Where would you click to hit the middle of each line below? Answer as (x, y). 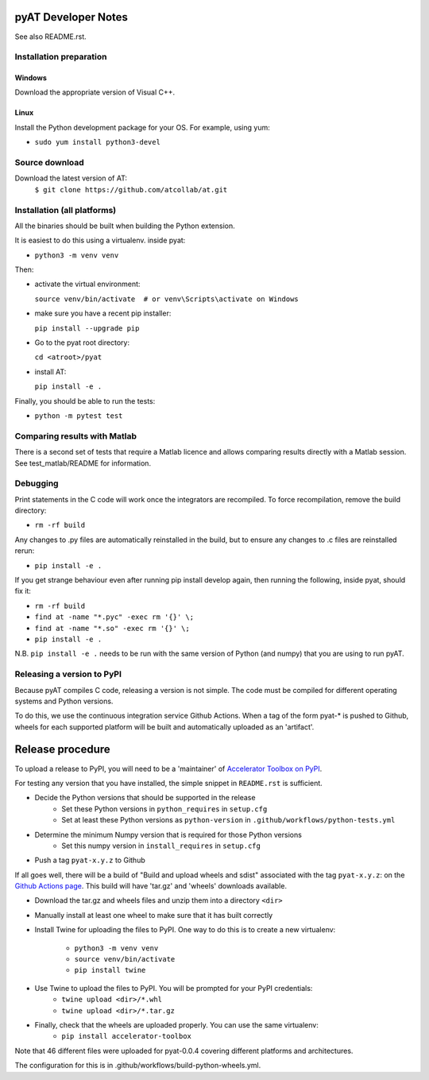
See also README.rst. (50, 37)
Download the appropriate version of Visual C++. (95, 92)
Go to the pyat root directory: (82, 343)
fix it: (23, 591)
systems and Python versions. (64, 701)
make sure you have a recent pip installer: (103, 313)
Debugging (37, 483)
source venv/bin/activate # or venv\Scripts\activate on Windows (167, 299)
